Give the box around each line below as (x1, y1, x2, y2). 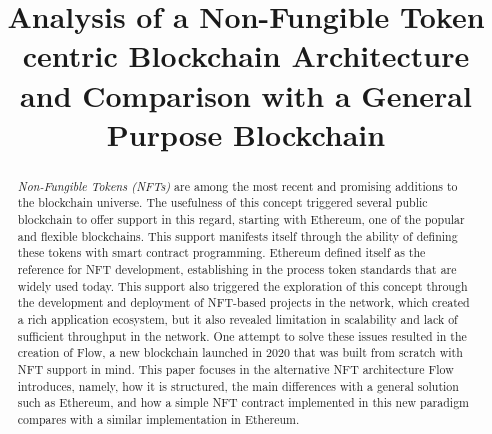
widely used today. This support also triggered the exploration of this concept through (17, 277, 468, 294)
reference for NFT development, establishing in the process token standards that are (17, 261, 457, 278)
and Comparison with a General (20, 74, 472, 115)
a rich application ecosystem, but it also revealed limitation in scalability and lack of (17, 310, 458, 327)
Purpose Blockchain (106, 113, 386, 154)
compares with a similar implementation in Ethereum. (17, 410, 300, 427)
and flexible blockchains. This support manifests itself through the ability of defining (17, 227, 458, 244)
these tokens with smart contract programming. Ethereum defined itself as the (17, 244, 426, 261)
